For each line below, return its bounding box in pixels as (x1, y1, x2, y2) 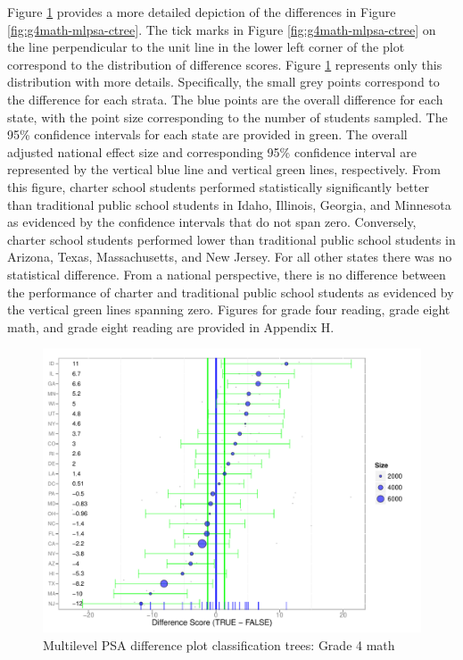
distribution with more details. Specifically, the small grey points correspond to (7, 72, 440, 91)
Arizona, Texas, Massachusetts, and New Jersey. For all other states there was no (7, 247, 452, 266)
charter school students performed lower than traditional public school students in (7, 230, 456, 248)
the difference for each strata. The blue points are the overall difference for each (7, 89, 443, 108)
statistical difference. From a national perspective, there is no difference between (7, 264, 446, 283)
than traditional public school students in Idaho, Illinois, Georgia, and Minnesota (7, 195, 451, 213)
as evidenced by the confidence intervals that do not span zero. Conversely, (7, 213, 417, 231)
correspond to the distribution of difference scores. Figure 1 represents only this (7, 54, 442, 73)
